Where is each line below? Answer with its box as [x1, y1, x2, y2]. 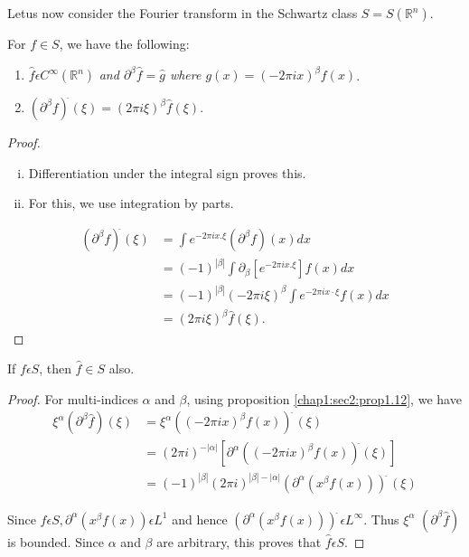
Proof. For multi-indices [7, 389, 138, 408]
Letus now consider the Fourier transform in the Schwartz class [7, 4, 358, 22]
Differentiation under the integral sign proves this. [28, 163, 306, 182]
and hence [172, 509, 228, 528]
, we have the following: [59, 34, 190, 52]
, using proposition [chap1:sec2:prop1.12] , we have [186, 389, 462, 408]
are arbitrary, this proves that [156, 532, 322, 551]
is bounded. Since [7, 532, 105, 551]
